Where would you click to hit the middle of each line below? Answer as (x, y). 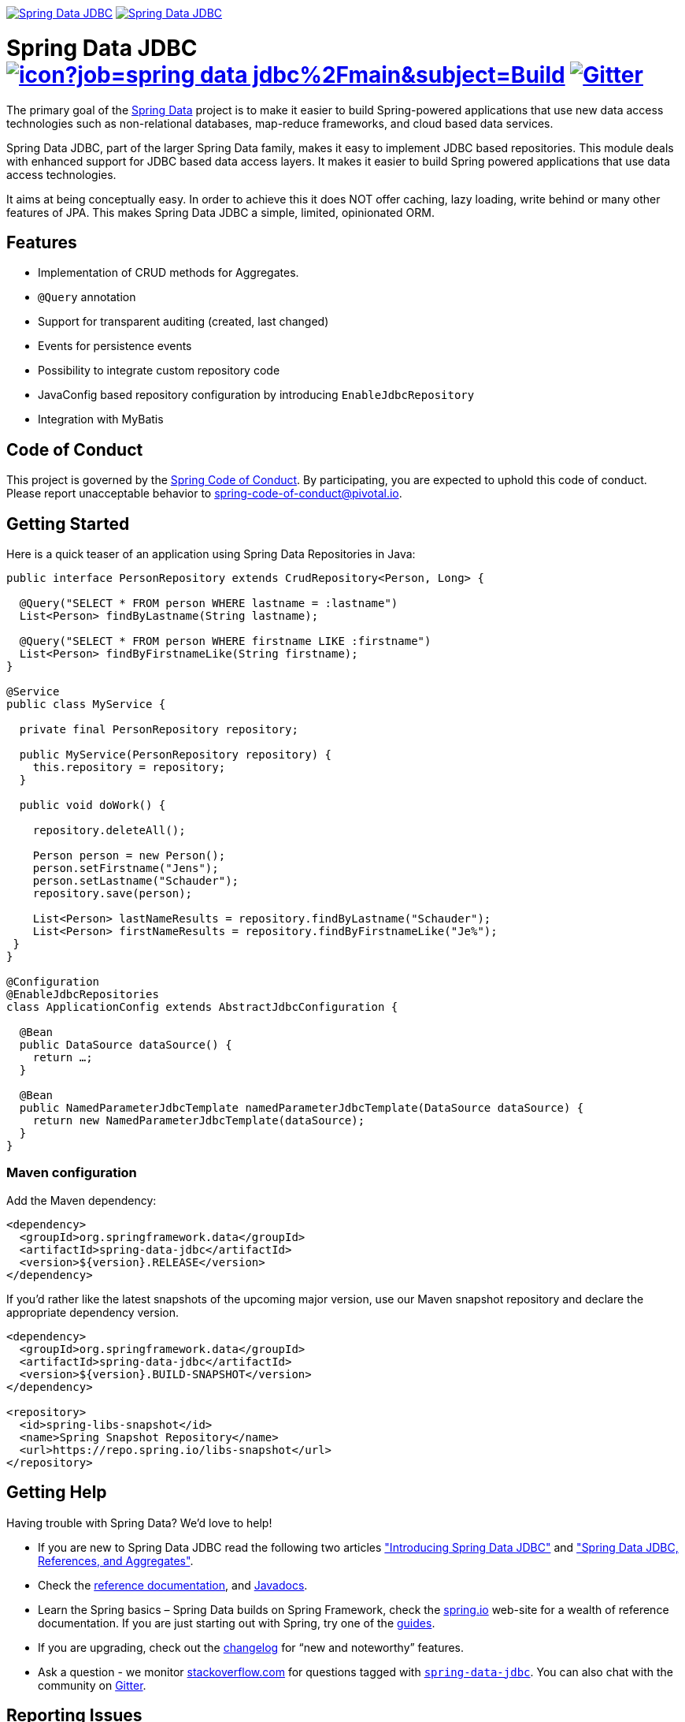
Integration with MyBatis (101, 419)
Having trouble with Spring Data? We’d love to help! (139, 1523)
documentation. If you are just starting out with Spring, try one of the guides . (237, 1623)
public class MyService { (86, 704)
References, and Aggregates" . (116, 1560)
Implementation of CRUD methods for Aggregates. (168, 273)
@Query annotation (87, 297)
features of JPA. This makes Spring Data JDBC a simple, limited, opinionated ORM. (220, 212)
